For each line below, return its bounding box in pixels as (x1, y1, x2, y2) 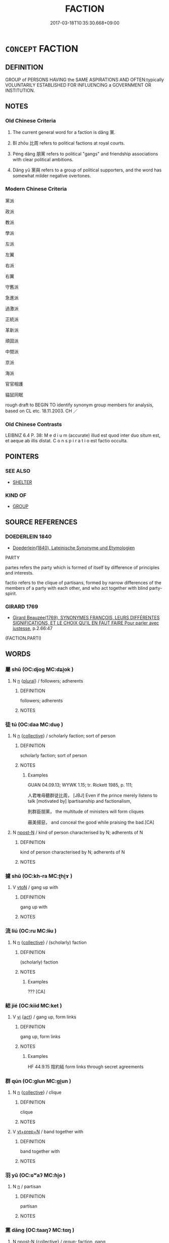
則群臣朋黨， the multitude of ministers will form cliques (27, 808, 144, 814)
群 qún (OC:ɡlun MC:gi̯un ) (5, 1077, 72, 1084)
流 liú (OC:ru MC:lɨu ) (5, 928, 57, 935)
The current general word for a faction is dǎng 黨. (12, 129, 116, 135)
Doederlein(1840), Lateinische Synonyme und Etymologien (12, 545, 135, 551)
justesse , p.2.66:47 (12, 625, 53, 631)
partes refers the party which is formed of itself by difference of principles (5, 564, 160, 571)
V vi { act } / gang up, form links (12, 1014, 77, 1020)
